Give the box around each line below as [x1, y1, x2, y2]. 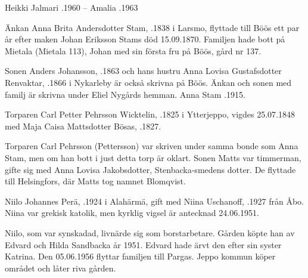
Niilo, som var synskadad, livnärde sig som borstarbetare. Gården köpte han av [5, 226, 295, 239]
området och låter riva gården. [5, 261, 116, 274]
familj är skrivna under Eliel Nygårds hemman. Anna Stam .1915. [5, 88, 245, 100]
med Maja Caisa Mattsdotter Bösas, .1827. [5, 119, 161, 132]
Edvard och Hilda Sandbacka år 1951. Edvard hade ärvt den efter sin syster [5, 238, 282, 251]
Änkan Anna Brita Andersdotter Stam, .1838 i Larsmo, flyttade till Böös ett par [5, 21, 300, 33]
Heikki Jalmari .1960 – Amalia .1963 [5, 1, 138, 13]
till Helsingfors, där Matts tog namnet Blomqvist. [5, 175, 186, 187]
